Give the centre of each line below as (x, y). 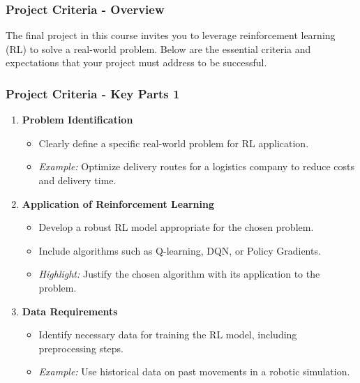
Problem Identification (77, 120)
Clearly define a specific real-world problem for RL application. (174, 143)
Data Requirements (70, 311)
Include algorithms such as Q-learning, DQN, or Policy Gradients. (180, 250)
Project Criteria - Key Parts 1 (93, 93)
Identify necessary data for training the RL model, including (168, 335)
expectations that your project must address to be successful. (136, 62)
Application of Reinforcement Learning (118, 203)
